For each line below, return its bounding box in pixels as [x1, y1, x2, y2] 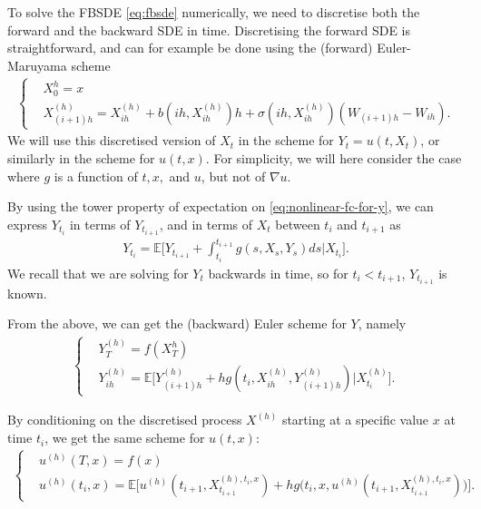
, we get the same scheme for [44, 428, 205, 447]
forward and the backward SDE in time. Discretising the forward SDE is [7, 20, 411, 39]
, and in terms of [159, 214, 253, 233]
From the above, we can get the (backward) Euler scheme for [7, 314, 347, 333]
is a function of [54, 166, 138, 185]
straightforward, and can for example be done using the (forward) [7, 38, 373, 57]
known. [7, 283, 47, 302]
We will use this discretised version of [7, 131, 216, 150]
